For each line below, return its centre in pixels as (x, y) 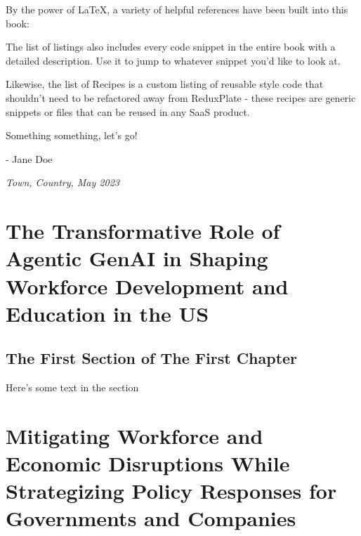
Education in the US (107, 313)
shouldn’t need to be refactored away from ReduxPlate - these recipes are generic (181, 97)
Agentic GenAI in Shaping (137, 258)
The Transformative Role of (143, 231)
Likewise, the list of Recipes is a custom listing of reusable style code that (165, 84)
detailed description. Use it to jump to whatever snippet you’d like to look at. (173, 60)
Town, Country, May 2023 (63, 182)
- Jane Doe (29, 158)
